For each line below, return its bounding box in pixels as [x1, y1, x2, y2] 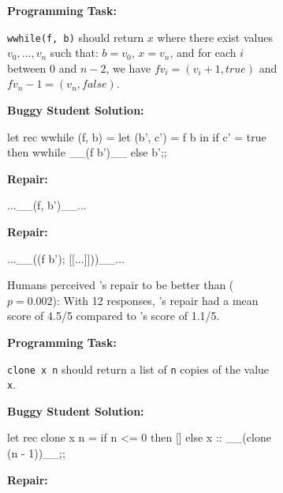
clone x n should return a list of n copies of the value [7, 360, 270, 377]
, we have [106, 59, 151, 76]
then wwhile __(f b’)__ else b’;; [7, 144, 167, 160]
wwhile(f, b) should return [7, 28, 144, 45]
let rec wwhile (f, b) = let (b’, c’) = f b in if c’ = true [7, 128, 266, 145]
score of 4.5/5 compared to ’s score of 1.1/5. [7, 307, 220, 324]
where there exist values [157, 28, 273, 45]
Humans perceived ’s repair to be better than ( [7, 277, 234, 293]
